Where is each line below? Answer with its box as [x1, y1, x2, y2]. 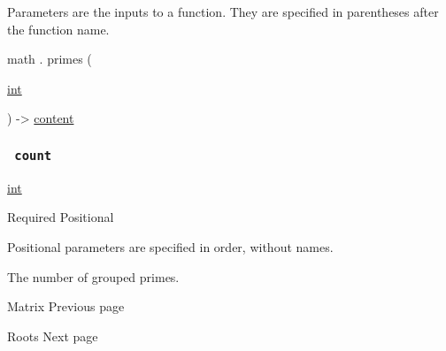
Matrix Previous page [7, 297, 125, 316]
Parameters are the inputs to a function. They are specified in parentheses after [7, 3, 439, 20]
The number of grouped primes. [7, 267, 180, 286]
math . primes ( [7, 50, 92, 68]
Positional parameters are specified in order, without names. [7, 237, 334, 256]
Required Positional [7, 208, 114, 226]
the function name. [7, 19, 110, 38]
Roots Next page [7, 326, 98, 345]
